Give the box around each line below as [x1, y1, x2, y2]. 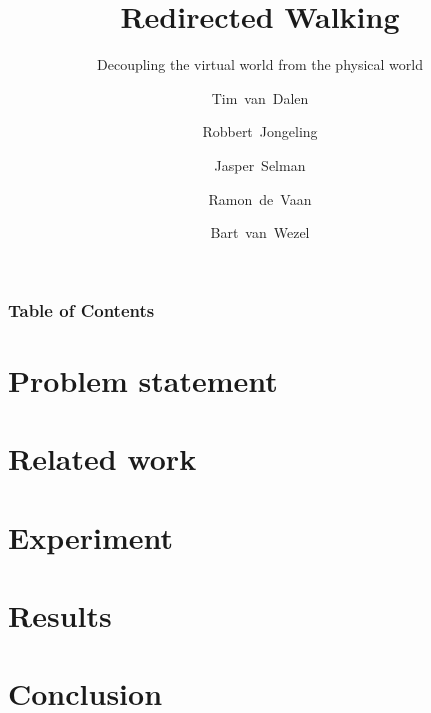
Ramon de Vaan [208, 188, 312, 209]
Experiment [8, 516, 174, 557]
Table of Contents [8, 297, 155, 322]
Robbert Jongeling [202, 121, 318, 142]
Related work [8, 438, 197, 479]
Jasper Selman [214, 154, 306, 175]
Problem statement [8, 359, 278, 400]
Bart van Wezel [210, 222, 310, 243]
